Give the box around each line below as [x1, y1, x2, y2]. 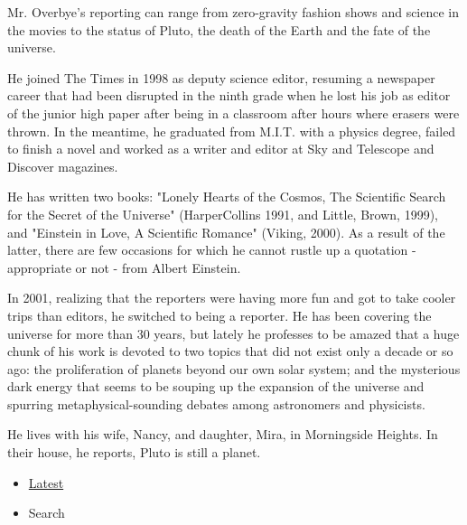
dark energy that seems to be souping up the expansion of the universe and [7, 377, 425, 396]
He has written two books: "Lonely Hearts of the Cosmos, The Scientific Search [7, 187, 446, 206]
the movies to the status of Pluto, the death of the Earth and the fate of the [7, 20, 431, 39]
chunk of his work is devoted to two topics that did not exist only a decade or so [7, 342, 453, 361]
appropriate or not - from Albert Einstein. [7, 258, 241, 277]
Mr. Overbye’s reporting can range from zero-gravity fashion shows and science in [7, 3, 460, 21]
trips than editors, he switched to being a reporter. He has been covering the [7, 305, 432, 324]
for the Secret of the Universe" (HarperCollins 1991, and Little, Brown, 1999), [7, 204, 438, 223]
